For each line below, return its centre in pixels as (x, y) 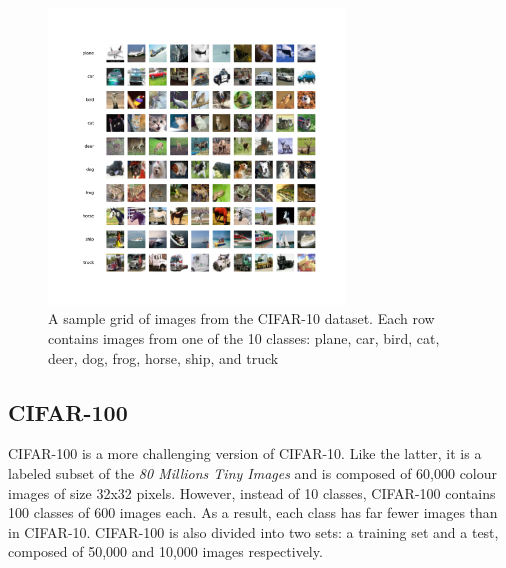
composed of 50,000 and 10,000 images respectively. (165, 551)
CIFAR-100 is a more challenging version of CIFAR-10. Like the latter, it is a (245, 453)
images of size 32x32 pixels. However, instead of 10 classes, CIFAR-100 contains (252, 492)
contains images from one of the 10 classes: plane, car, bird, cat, (244, 337)
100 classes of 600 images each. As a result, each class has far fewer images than (253, 512)
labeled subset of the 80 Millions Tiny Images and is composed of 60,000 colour (253, 472)
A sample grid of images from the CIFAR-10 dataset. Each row (241, 318)
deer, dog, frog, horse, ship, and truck (163, 357)
